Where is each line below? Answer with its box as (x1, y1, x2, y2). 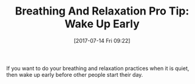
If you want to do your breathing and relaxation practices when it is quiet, (6, 65, 190, 72)
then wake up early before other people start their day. (6, 71, 143, 78)
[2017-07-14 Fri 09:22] (74, 37, 131, 44)
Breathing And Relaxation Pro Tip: (15, 4, 190, 18)
